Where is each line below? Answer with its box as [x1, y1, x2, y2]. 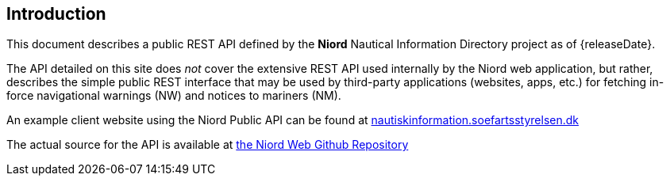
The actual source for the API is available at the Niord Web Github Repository [6, 138, 409, 152]
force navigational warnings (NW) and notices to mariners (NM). [6, 89, 341, 103]
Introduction [6, 4, 106, 24]
